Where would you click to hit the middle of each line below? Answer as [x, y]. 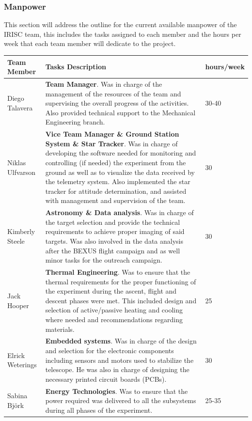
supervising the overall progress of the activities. [117, 103]
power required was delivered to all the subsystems [121, 400]
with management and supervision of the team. [115, 200]
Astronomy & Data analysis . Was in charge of [119, 212]
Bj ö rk [16, 405]
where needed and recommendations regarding [114, 319]
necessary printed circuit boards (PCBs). [106, 379]
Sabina [17, 396]
